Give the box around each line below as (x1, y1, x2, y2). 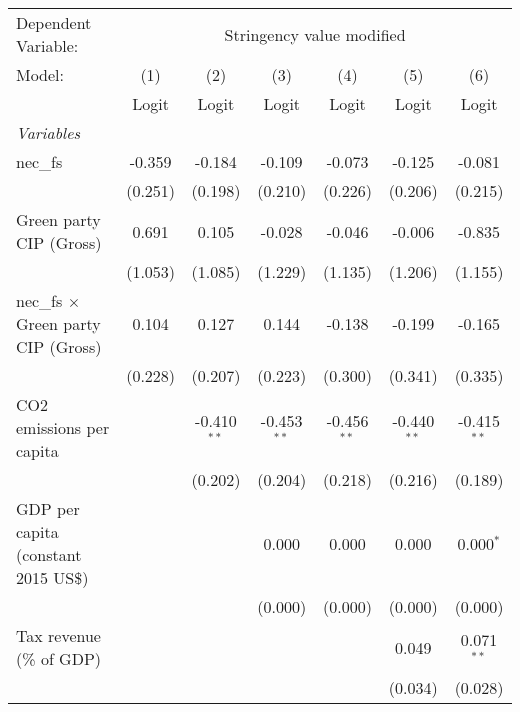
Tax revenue (16, 624, 101, 647)
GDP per (16, 497, 80, 520)
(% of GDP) (16, 647, 102, 670)
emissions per (16, 416, 110, 439)
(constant (16, 543, 82, 566)
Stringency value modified (224, 22, 406, 46)
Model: (16, 63, 65, 86)
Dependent (16, 11, 92, 34)
